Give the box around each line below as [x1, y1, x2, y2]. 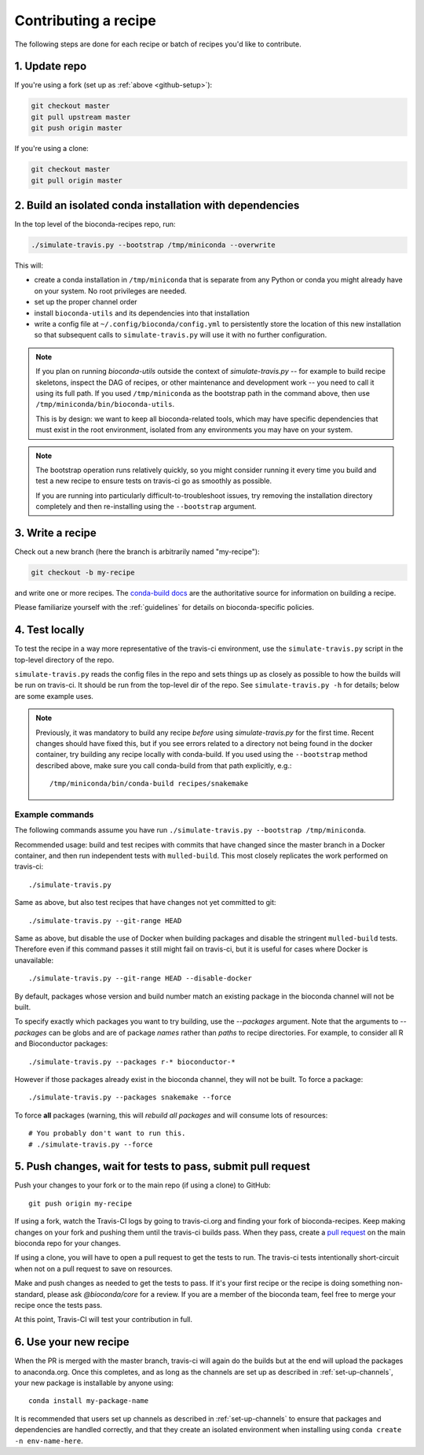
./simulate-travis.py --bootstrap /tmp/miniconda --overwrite [31, 241, 276, 249]
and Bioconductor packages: [14, 1039, 108, 1048]
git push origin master [31, 124, 123, 133]
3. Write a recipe [14, 526, 97, 539]
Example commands [14, 809, 94, 820]
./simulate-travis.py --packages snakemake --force [28, 1093, 232, 1102]
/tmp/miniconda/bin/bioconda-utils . [35, 400, 175, 409]
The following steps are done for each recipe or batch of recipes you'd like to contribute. [14, 39, 302, 49]
